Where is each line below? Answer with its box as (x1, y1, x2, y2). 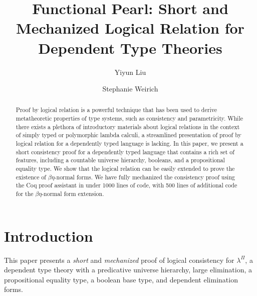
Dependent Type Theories (38, 37, 222, 58)
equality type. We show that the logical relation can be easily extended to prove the (16, 164, 235, 173)
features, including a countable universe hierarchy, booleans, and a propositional (16, 156, 225, 164)
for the (16, 189, 34, 198)
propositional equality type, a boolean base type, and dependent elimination (4, 274, 238, 284)
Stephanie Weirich (102, 83, 158, 94)
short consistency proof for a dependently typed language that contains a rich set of (16, 147, 234, 156)
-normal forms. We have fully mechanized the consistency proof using (54, 172, 235, 181)
